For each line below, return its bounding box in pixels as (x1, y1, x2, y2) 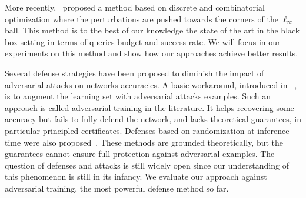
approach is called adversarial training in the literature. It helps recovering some (5, 101, 294, 113)
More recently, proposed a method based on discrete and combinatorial (5, 1, 265, 13)
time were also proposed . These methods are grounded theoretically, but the (5, 136, 283, 148)
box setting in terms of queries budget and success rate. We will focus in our (5, 35, 281, 48)
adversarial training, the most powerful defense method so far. (5, 182, 229, 194)
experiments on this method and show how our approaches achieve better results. (5, 47, 298, 59)
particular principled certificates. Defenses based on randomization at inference (5, 124, 290, 136)
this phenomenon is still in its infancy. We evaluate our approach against (5, 170, 267, 183)
